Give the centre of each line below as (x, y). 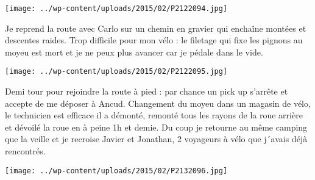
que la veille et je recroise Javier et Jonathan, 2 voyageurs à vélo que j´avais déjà (156, 139)
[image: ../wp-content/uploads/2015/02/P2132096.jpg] (116, 171)
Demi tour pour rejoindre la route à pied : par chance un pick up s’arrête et (147, 91)
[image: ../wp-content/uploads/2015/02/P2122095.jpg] (116, 72)
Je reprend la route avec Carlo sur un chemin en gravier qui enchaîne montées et (156, 28)
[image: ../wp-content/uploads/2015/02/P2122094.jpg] (116, 9)
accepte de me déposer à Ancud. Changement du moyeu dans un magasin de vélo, (158, 103)
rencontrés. (25, 151)
